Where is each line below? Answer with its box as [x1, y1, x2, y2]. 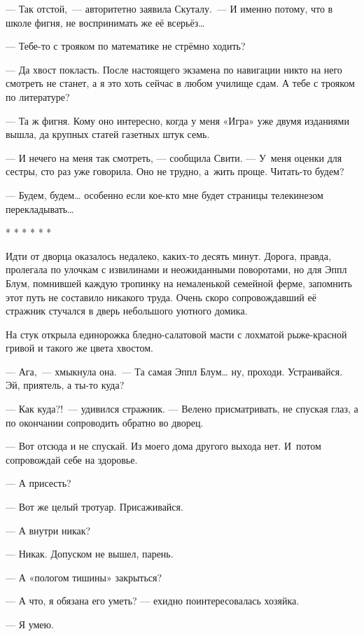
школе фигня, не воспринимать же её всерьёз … [6, 15, 205, 29]
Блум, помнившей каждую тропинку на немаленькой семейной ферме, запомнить [6, 275, 352, 290]
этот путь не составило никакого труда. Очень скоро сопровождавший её [6, 289, 316, 304]
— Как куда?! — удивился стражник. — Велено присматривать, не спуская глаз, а [6, 401, 358, 416]
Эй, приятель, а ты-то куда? [6, 378, 125, 392]
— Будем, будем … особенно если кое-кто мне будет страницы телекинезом [6, 187, 323, 202]
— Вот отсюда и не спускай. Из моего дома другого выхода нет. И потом [6, 438, 321, 453]
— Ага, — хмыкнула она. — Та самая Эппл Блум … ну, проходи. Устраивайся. [6, 364, 343, 378]
